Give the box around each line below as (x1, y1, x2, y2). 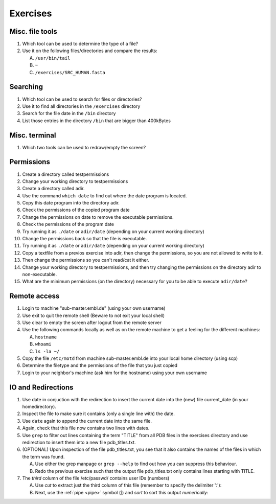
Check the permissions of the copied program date (22, 207, 130, 213)
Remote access (9, 292, 60, 301)
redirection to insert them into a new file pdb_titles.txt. (22, 440, 136, 446)
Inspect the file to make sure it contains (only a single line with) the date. (22, 410, 175, 417)
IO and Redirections (9, 383, 74, 392)
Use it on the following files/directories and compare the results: (22, 48, 158, 54)
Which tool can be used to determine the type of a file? (22, 41, 139, 47)
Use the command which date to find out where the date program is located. (22, 192, 187, 199)
